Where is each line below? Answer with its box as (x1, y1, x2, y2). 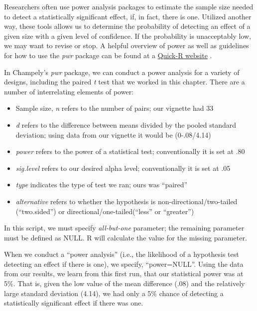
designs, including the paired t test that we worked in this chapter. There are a (4, 77, 245, 87)
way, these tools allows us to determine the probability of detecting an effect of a (4, 21, 251, 31)
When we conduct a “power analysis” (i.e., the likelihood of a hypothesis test (4, 249, 239, 259)
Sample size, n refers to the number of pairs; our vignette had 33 (15, 103, 214, 113)
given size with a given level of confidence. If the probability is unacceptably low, (4, 30, 252, 41)
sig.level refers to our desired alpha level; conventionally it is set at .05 (15, 162, 231, 173)
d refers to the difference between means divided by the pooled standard (15, 119, 237, 130)
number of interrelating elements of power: (4, 86, 134, 96)
